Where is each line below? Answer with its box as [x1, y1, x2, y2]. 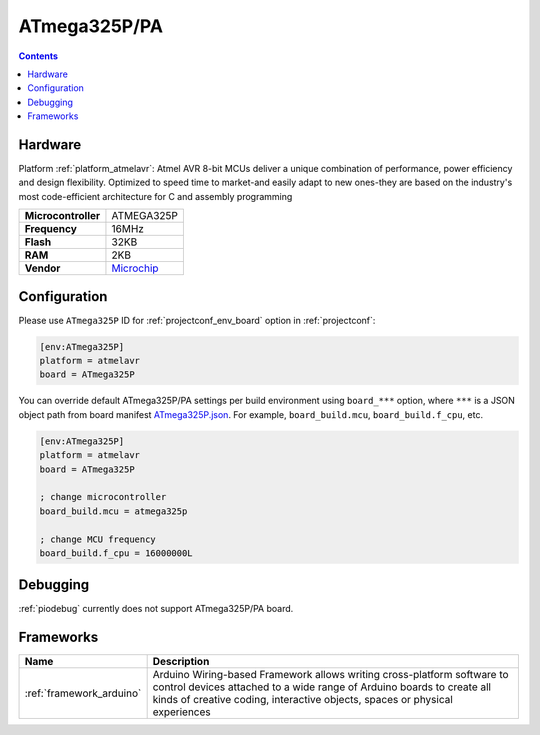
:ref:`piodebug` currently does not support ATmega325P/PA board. [18, 603, 294, 615]
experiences [152, 705, 211, 719]
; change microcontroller [39, 491, 167, 503]
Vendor [24, 261, 61, 275]
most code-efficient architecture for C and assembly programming [18, 190, 293, 202]
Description [152, 655, 210, 669]
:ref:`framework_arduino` [24, 686, 142, 700]
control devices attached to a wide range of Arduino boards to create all [152, 680, 492, 694]
